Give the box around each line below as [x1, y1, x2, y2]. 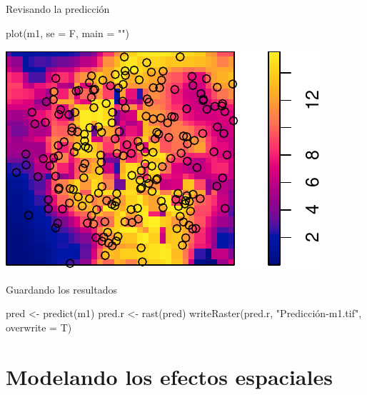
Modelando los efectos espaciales [6, 361, 333, 391]
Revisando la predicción [6, 1, 110, 16]
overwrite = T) [6, 319, 72, 334]
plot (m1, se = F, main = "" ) [6, 25, 129, 40]
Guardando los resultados [6, 281, 117, 296]
